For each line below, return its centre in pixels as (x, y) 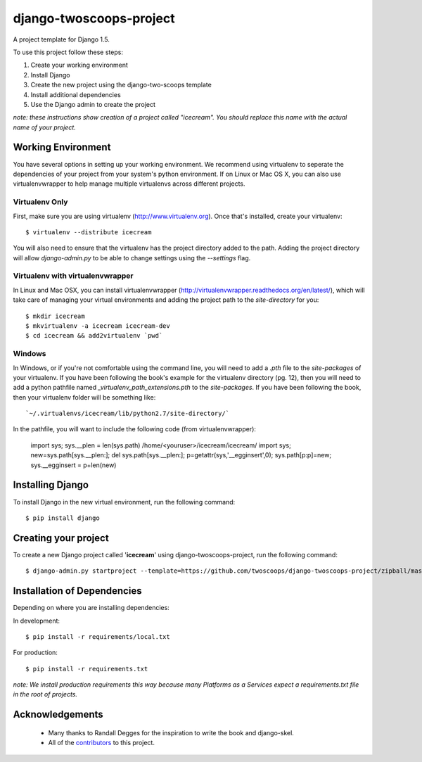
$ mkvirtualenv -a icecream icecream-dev (98, 326)
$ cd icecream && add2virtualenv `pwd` (94, 336)
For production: (35, 653)
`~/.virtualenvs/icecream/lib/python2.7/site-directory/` (128, 414)
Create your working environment (79, 65)
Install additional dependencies (76, 94)
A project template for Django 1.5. (62, 39)
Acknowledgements (58, 715)
